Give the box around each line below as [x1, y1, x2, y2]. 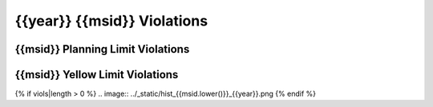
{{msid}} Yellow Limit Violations [14, 68, 179, 81]
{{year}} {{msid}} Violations [14, 12, 208, 30]
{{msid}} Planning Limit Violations [14, 42, 190, 56]
